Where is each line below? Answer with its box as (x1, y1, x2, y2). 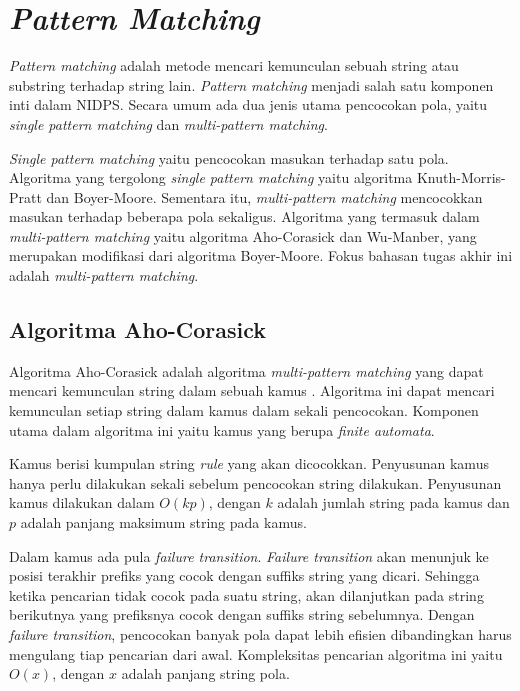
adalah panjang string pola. (121, 663, 290, 684)
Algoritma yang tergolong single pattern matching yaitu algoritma (9, 167, 413, 188)
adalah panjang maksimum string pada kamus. (20, 512, 307, 533)
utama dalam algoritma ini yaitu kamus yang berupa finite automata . (9, 419, 435, 440)
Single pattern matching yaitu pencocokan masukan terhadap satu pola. (9, 147, 449, 168)
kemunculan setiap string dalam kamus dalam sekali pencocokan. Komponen (9, 400, 479, 421)
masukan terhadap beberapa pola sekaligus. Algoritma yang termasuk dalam (9, 206, 480, 227)
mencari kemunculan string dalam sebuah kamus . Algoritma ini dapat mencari (9, 380, 495, 401)
